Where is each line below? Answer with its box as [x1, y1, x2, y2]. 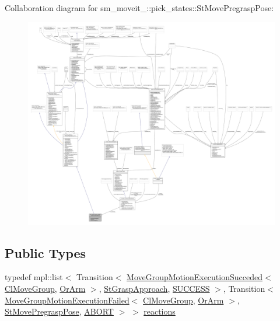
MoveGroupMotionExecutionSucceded [127, 271, 262, 283]
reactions [143, 305, 176, 317]
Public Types [5, 243, 86, 261]
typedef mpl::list [5, 271, 63, 283]
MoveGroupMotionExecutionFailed [5, 294, 129, 306]
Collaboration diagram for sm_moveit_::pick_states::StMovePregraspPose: [5, 2, 274, 13]
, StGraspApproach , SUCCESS [99, 282, 210, 294]
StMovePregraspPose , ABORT [5, 305, 114, 317]
